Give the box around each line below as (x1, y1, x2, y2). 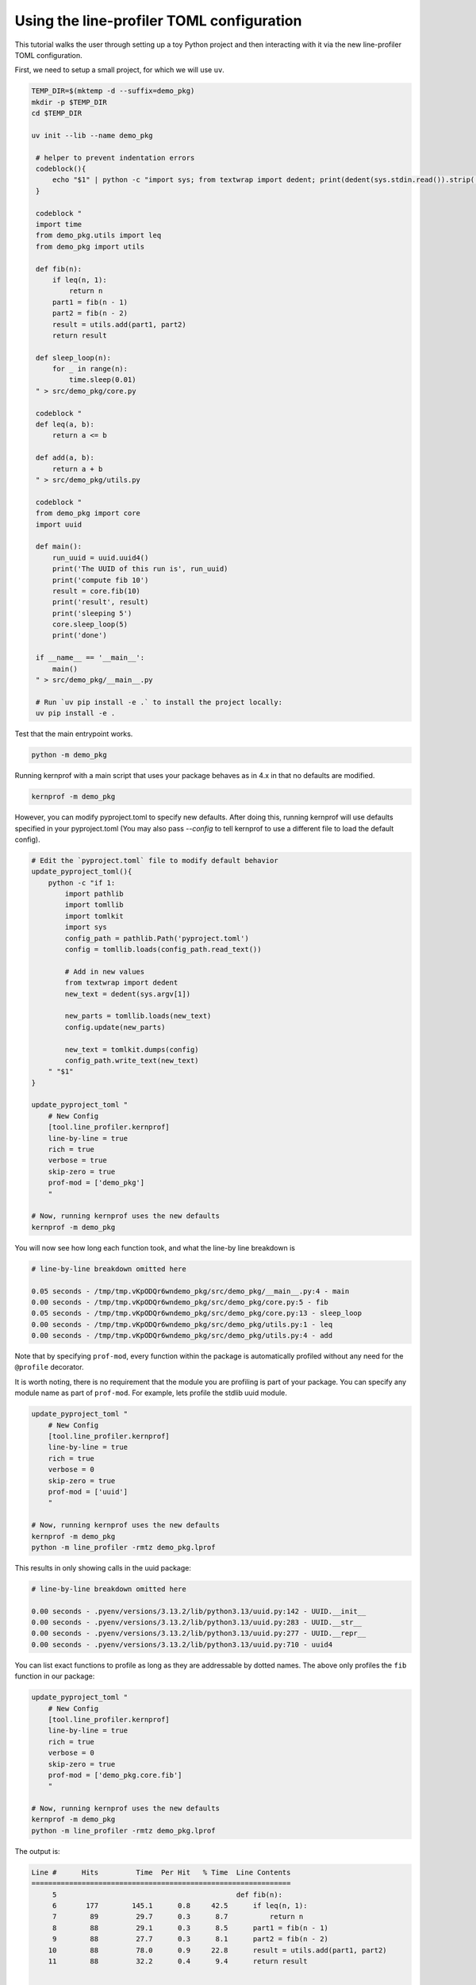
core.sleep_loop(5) (52, 620, 129, 629)
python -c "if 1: (48, 878, 116, 887)
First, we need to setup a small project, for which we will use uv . (14, 65, 225, 75)
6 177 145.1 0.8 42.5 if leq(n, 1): (52, 1902, 308, 1910)
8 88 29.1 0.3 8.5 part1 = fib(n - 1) (52, 1923, 329, 1933)
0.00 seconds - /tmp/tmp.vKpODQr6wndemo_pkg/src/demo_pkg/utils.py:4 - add (31, 1331, 333, 1340)
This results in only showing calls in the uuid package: (14, 1563, 192, 1572)
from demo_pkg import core (36, 509, 140, 518)
